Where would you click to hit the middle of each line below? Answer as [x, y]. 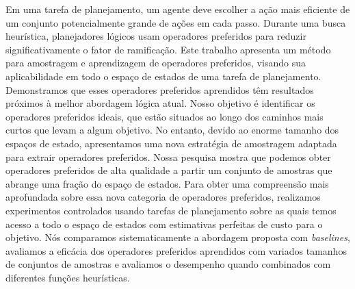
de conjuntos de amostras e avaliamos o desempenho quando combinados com [168, 264]
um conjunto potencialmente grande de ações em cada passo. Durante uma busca [176, 22]
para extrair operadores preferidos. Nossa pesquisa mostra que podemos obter [168, 156]
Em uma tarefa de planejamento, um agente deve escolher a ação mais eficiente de [178, 9]
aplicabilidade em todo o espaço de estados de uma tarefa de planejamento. [163, 76]
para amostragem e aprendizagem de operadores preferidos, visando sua [156, 63]
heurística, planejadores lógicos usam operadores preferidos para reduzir [156, 36]
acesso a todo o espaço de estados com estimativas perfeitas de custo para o [164, 224]
